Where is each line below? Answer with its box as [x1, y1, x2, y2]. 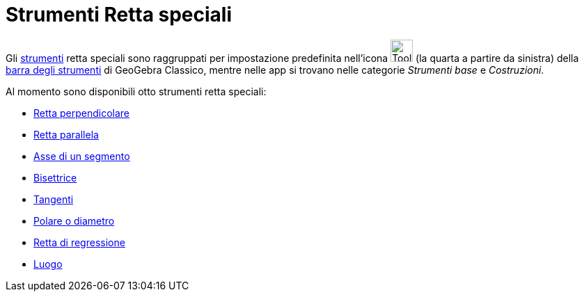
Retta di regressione [33, 236, 125, 248]
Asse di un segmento [33, 150, 130, 162]
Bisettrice [33, 171, 77, 184]
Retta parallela [33, 128, 99, 141]
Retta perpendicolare [33, 106, 130, 119]
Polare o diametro [33, 214, 115, 227]
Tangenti [33, 193, 74, 205]
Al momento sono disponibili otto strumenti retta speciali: [6, 85, 267, 97]
